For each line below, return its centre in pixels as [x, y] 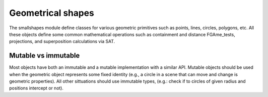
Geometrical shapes [52, 13]
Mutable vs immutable [44, 56]
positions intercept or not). [36, 88]
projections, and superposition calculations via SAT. [62, 42]
